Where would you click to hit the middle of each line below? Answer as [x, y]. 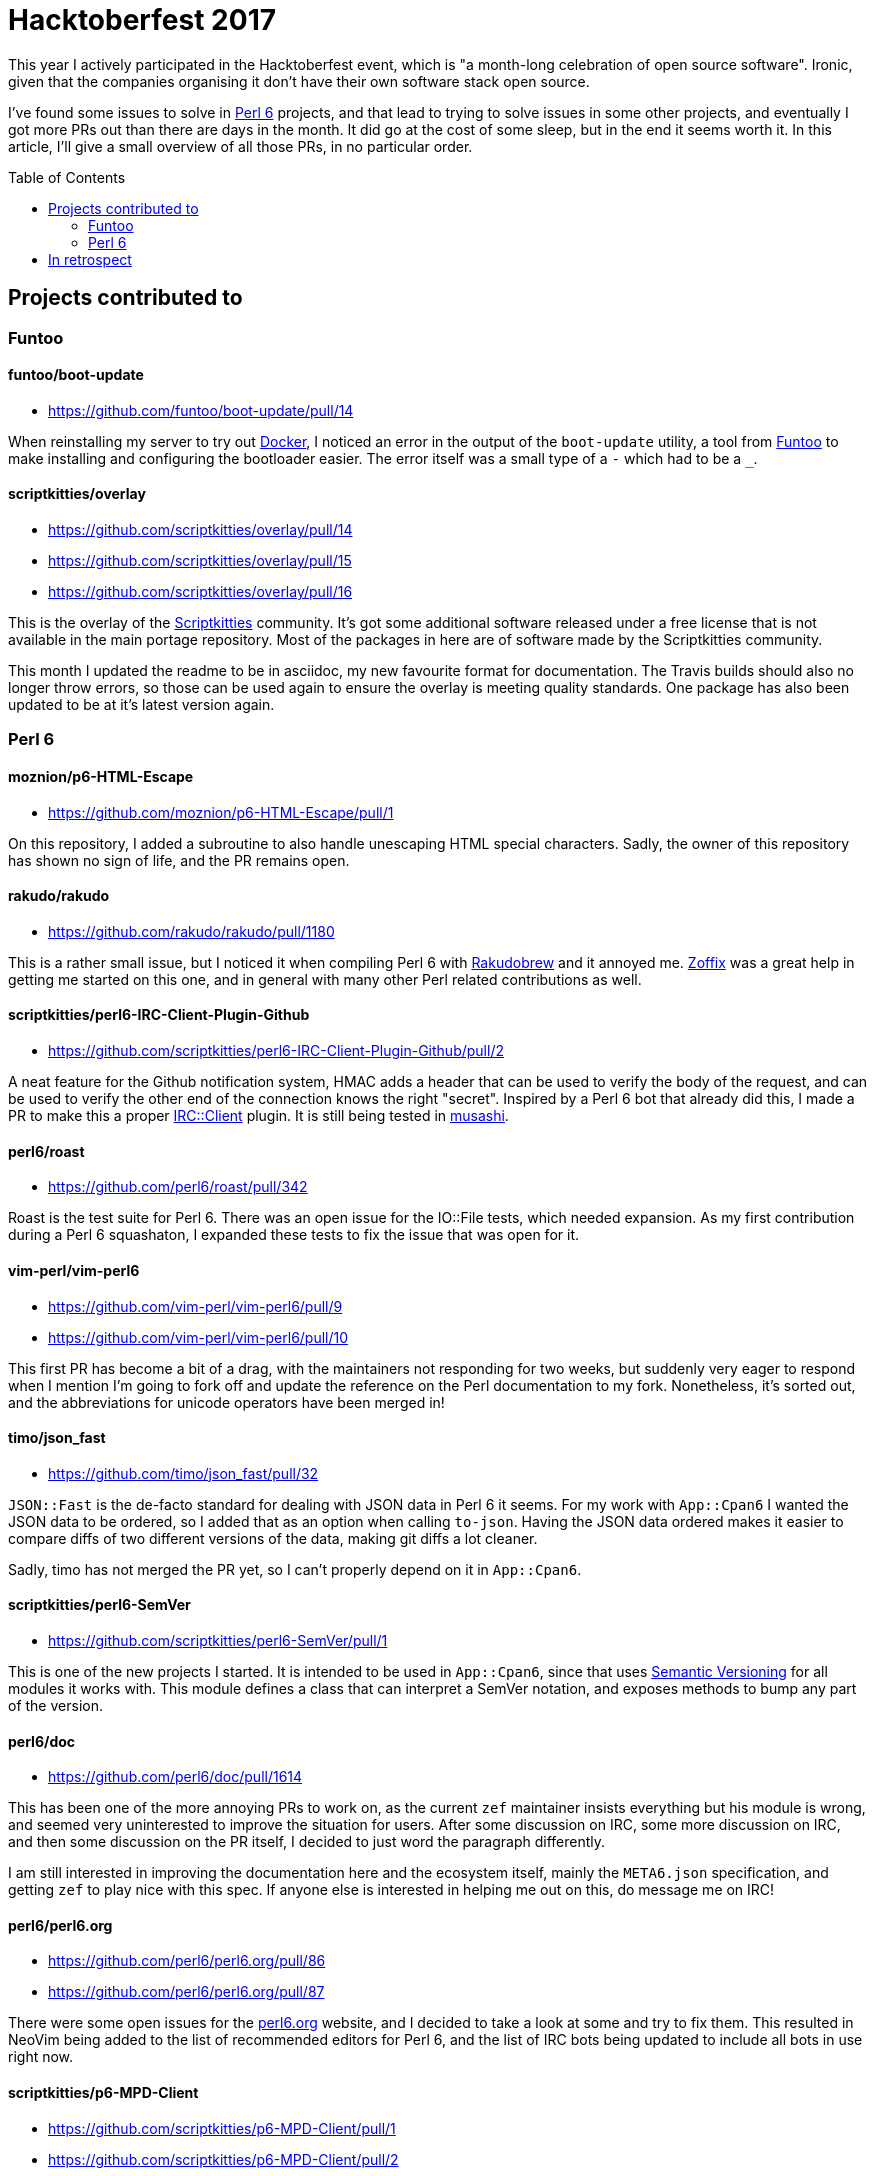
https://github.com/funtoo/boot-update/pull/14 [201, 410]
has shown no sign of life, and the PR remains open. [179, 860]
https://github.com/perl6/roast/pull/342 [178, 1187]
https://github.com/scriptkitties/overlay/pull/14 [200, 530]
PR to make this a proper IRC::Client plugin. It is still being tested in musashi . [258, 1116]
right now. [41, 2057]
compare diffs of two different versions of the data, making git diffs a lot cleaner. [273, 1538]
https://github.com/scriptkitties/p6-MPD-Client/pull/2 [223, 2159]
